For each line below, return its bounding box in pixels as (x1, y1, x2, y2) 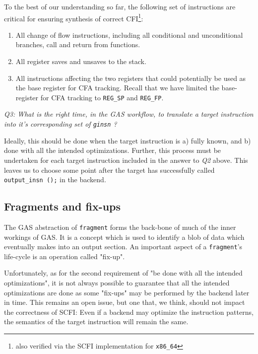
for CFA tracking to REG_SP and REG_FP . (40, 92, 164, 102)
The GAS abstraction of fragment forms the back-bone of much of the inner (4, 221, 236, 232)
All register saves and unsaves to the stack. (15, 56, 146, 67)
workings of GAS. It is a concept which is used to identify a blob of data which (4, 231, 245, 242)
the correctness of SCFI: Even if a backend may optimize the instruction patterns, (4, 306, 254, 317)
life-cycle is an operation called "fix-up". (4, 251, 125, 261)
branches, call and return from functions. (15, 39, 140, 50)
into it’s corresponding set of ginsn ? (4, 119, 117, 129)
